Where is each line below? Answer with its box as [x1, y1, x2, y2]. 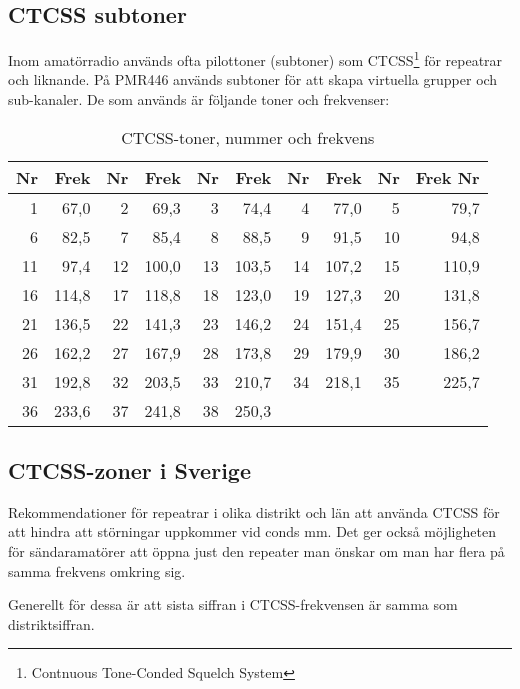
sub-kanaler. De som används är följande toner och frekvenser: [8, 89, 390, 110]
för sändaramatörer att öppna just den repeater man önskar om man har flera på [8, 541, 505, 562]
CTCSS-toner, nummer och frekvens [121, 125, 375, 149]
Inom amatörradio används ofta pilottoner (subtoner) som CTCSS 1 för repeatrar [8, 47, 503, 70]
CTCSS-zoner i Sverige [8, 455, 251, 486]
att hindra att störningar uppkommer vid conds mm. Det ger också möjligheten [8, 521, 496, 542]
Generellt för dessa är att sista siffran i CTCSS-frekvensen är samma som [8, 594, 458, 615]
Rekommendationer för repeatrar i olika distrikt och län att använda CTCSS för [8, 501, 500, 522]
